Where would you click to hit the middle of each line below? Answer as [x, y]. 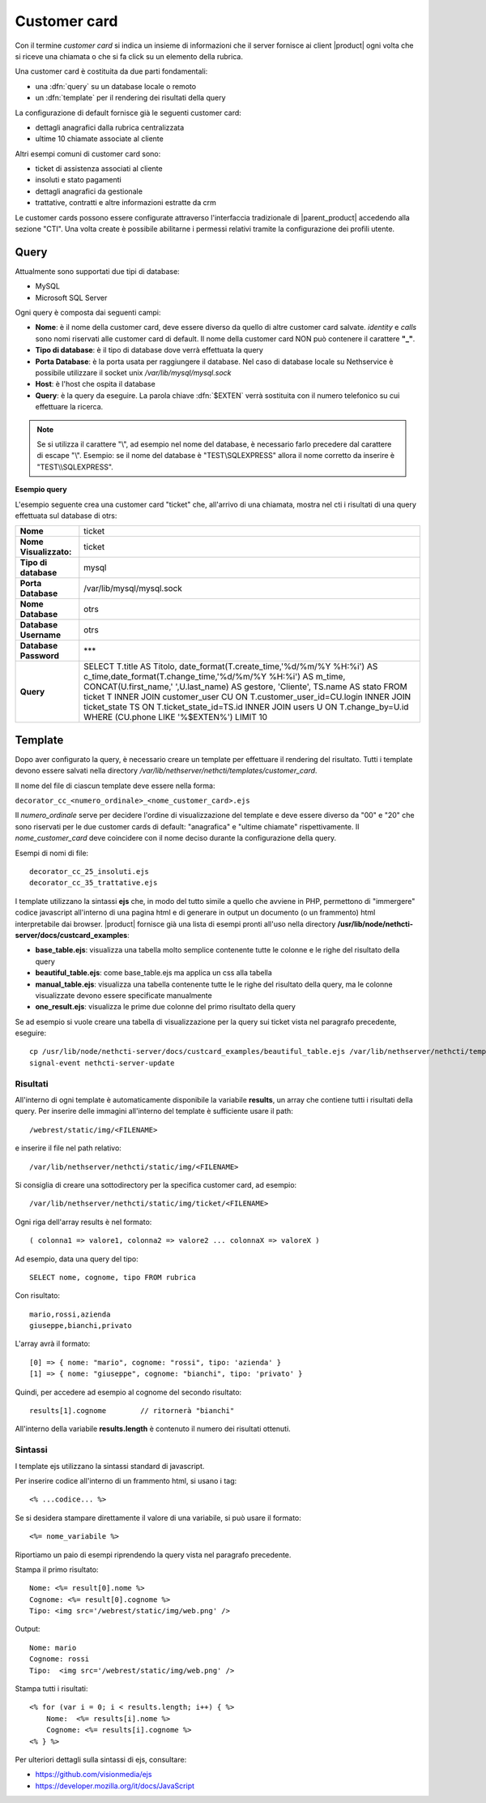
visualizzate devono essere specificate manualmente [124, 995]
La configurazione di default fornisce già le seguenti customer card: [128, 113]
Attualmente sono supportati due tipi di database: [97, 271]
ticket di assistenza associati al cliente [99, 169]
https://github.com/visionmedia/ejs [94, 1775]
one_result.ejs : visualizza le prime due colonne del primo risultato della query [165, 1007]
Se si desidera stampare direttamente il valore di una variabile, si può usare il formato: [158, 1518]
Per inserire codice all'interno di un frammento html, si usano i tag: [126, 1480]
